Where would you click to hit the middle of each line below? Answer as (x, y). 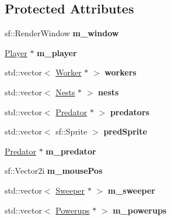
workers (121, 72)
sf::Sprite (71, 131)
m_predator (71, 151)
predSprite (125, 131)
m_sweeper (132, 190)
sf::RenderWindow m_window (62, 33)
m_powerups (140, 210)
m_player (57, 52)
